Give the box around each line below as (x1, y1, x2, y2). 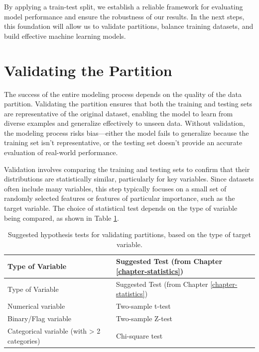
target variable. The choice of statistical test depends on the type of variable (4, 203, 238, 213)
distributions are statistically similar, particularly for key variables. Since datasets (4, 174, 254, 184)
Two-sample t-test (116, 301, 171, 311)
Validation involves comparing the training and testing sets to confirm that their (4, 164, 250, 174)
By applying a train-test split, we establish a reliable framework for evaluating (4, 1, 243, 11)
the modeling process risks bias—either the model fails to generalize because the (4, 127, 249, 138)
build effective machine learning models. (4, 30, 126, 41)
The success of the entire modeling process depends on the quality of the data (4, 88, 242, 99)
